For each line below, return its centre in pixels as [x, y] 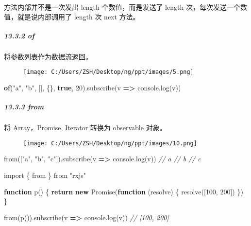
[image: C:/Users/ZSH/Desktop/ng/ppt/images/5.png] [109, 72]
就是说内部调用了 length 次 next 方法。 [78, 16]
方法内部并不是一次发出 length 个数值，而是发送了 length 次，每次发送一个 [122, 7]
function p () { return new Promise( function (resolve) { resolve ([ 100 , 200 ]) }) [124, 191]
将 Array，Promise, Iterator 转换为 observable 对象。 [85, 128]
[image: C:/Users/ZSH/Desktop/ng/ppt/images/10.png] [110, 143]
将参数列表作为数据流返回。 [48, 56]
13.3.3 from [24, 107]
